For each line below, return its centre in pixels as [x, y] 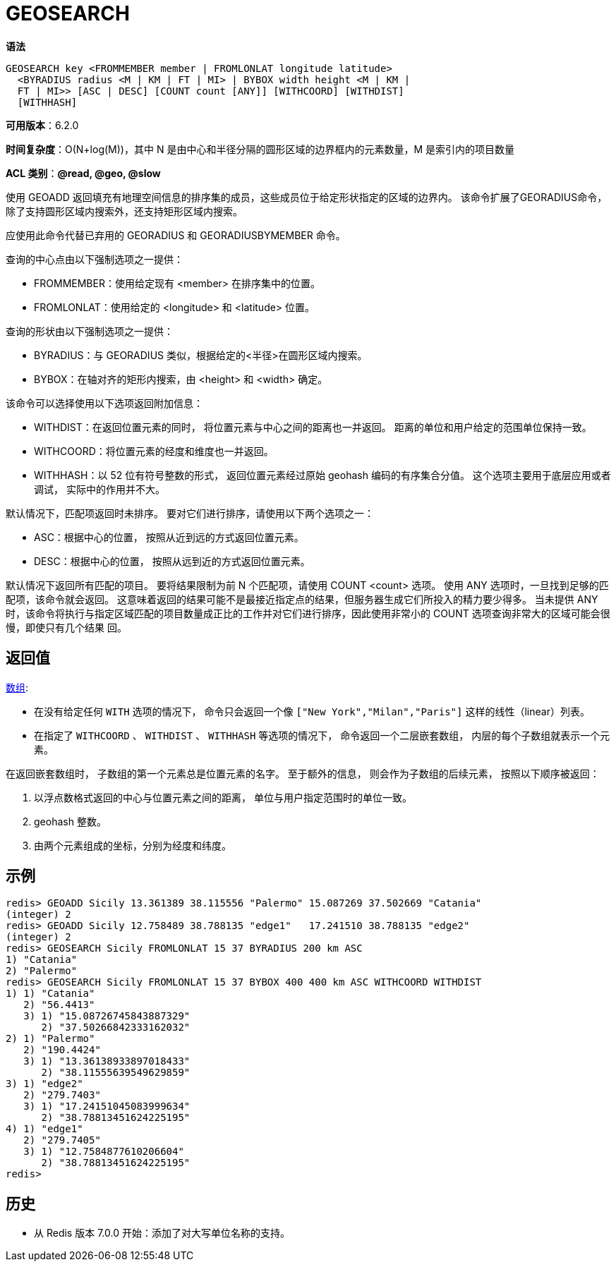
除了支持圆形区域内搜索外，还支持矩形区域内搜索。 [124, 211]
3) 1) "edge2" [44, 1084]
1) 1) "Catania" [50, 994]
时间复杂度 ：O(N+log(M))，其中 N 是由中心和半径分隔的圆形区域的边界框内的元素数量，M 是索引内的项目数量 [260, 149]
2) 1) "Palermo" [50, 1039]
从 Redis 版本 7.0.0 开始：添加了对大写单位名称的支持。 [162, 1233]
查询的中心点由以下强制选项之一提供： [95, 259]
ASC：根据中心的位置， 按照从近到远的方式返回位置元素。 [169, 537]
